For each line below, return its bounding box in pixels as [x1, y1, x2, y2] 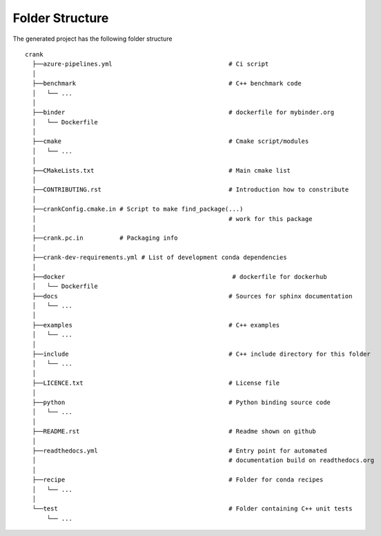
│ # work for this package [32, 215, 313, 222]
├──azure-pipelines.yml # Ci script [32, 60, 269, 68]
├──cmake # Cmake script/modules [32, 137, 309, 145]
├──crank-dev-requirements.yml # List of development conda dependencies [32, 253, 287, 262]
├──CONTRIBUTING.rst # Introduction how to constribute [32, 186, 349, 193]
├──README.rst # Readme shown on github [32, 428, 317, 435]
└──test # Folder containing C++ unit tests [32, 505, 353, 513]
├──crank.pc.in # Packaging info [32, 234, 179, 242]
